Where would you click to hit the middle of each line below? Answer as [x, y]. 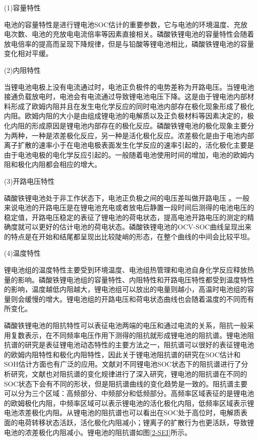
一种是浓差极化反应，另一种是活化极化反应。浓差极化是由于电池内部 [143, 135]
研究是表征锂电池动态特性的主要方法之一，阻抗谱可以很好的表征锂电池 [139, 345]
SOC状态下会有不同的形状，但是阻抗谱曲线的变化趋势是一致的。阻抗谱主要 [126, 383]
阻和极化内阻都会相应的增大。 [53, 164]
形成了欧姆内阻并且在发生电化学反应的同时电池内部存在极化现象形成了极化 [132, 106]
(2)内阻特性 [22, 70]
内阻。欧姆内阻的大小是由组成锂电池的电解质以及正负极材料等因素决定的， [126, 116]
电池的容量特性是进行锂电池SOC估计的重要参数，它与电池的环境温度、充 [122, 24]
